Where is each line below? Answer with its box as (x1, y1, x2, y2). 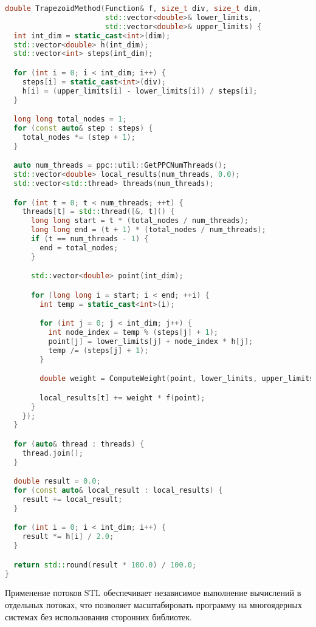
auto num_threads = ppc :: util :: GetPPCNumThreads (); (13, 161, 227, 170)
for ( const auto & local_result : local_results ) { (13, 486, 223, 495)
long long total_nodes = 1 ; (13, 115, 127, 124)
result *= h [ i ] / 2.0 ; (22, 532, 114, 541)
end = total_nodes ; (39, 243, 118, 252)
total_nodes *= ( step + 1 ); (22, 132, 136, 142)
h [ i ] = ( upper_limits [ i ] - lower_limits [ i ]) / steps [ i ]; (22, 86, 258, 95)
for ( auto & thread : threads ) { (13, 439, 145, 448)
